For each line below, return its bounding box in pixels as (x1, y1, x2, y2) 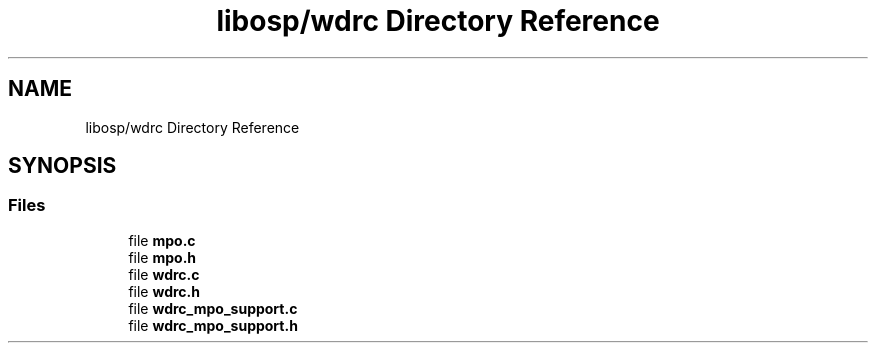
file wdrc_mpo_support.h (128, 316, 298, 334)
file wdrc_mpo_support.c (128, 299, 298, 317)
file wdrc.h (128, 282, 200, 300)
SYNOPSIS (8, 153, 117, 179)
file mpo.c (128, 231, 196, 249)
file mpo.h (128, 248, 197, 266)
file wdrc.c (128, 265, 200, 283)
